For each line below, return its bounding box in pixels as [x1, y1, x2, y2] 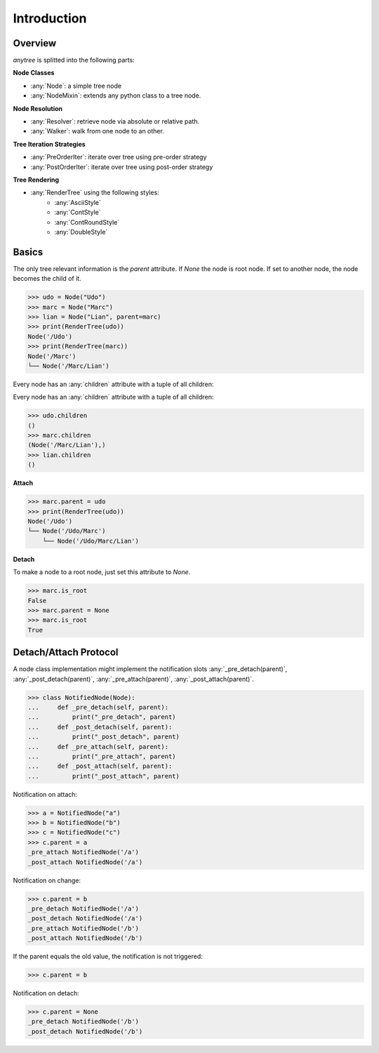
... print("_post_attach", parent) [27, 772, 180, 780]
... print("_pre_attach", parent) [27, 752, 176, 760]
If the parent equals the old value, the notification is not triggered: [13, 952, 203, 961]
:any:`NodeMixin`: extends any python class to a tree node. [30, 91, 201, 100]
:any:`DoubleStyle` [54, 227, 108, 236]
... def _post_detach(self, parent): [27, 723, 173, 731]
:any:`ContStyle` [54, 208, 101, 217]
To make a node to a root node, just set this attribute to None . [13, 568, 191, 576]
